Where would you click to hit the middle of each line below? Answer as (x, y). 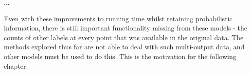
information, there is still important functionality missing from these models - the (125, 28)
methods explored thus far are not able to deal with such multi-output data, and (124, 47)
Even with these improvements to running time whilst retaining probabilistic (118, 18)
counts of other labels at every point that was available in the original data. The (124, 37)
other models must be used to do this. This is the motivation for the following (120, 56)
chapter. (16, 66)
